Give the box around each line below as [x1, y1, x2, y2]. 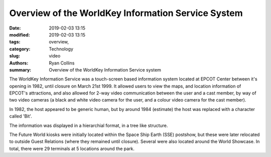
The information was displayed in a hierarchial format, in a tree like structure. [9, 122, 168, 128]
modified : [9, 31, 30, 37]
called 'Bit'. [9, 113, 32, 119]
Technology [49, 45, 74, 52]
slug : [9, 53, 20, 59]
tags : [9, 39, 21, 45]
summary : [9, 66, 32, 72]
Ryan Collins [49, 60, 75, 66]
